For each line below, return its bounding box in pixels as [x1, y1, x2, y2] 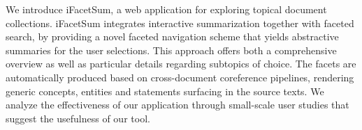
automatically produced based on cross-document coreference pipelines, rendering [6, 70, 354, 84]
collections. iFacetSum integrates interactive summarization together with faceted [6, 15, 354, 30]
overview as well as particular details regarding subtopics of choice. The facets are [6, 56, 356, 71]
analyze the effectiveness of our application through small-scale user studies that [6, 97, 349, 112]
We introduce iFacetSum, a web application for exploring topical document [6, 2, 327, 16]
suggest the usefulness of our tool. [6, 111, 150, 125]
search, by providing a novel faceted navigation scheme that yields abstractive [6, 29, 339, 44]
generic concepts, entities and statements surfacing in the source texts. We [6, 83, 324, 98]
